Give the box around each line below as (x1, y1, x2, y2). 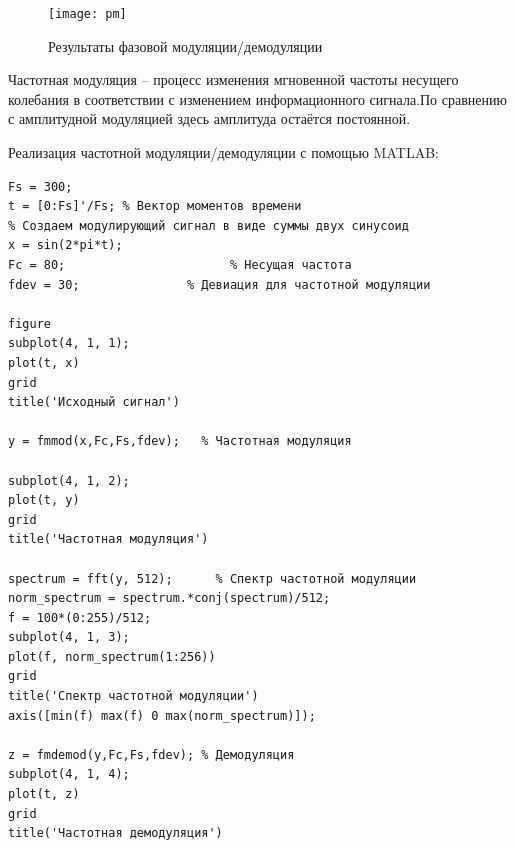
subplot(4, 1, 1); (8, 336, 130, 351)
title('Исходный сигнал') (8, 395, 180, 410)
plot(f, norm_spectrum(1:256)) (8, 649, 216, 664)
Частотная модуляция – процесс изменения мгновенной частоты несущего (8, 69, 459, 90)
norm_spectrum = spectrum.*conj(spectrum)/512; (8, 591, 331, 606)
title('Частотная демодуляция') (8, 826, 223, 841)
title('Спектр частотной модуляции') (8, 689, 259, 704)
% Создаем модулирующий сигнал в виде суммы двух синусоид (8, 218, 409, 233)
